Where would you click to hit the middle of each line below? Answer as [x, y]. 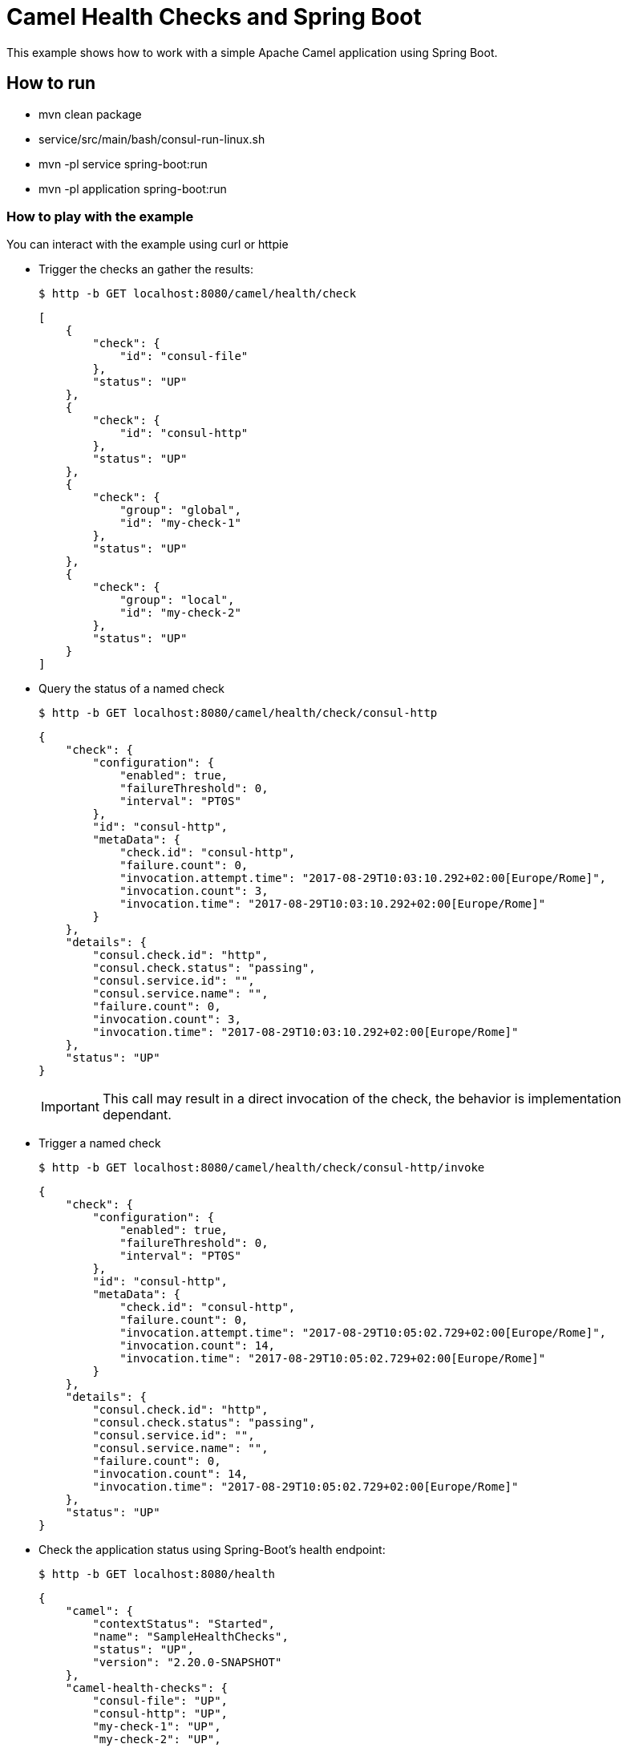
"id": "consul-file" [184, 356]
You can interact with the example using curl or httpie [148, 245]
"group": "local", [177, 600]
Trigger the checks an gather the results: [146, 269]
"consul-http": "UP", [160, 1714]
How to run [51, 83]
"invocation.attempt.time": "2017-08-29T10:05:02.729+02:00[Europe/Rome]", [363, 1333]
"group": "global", [180, 510]
